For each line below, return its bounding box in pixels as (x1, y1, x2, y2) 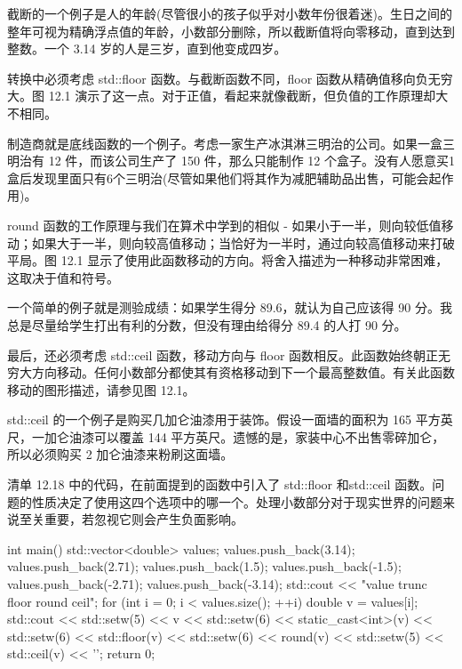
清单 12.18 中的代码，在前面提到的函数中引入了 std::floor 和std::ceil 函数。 (7, 475, 433, 494)
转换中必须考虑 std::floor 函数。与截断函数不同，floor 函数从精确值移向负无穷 (7, 69, 453, 87)
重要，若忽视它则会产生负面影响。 (44, 510, 243, 528)
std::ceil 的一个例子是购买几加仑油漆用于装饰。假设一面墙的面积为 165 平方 (7, 410, 441, 429)
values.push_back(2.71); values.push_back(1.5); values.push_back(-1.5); (7, 557, 402, 576)
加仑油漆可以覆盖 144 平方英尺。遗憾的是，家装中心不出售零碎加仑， (44, 427, 445, 446)
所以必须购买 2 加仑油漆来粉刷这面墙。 (7, 445, 234, 463)
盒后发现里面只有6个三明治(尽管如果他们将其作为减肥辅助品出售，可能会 (7, 168, 429, 187)
